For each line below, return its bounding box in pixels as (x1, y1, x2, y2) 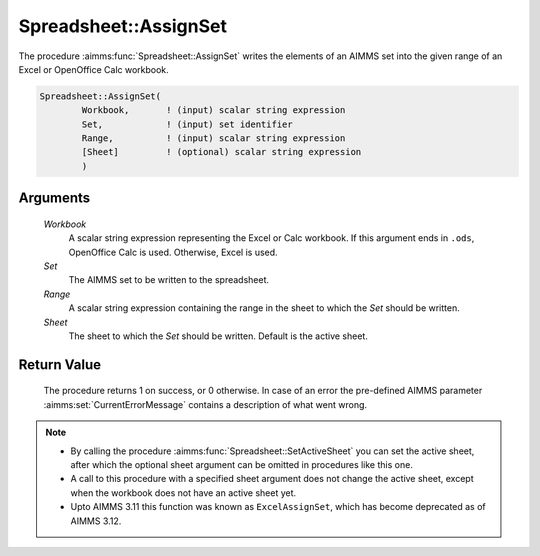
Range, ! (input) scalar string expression (81, 133, 346, 144)
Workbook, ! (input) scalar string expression (81, 105, 346, 116)
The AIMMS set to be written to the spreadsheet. (68, 274, 270, 286)
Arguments (18, 190, 91, 207)
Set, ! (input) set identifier (81, 118, 294, 130)
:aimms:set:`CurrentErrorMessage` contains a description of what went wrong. (43, 398, 368, 410)
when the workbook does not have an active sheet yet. (70, 486, 297, 499)
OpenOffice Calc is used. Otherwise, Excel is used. (68, 246, 279, 258)
